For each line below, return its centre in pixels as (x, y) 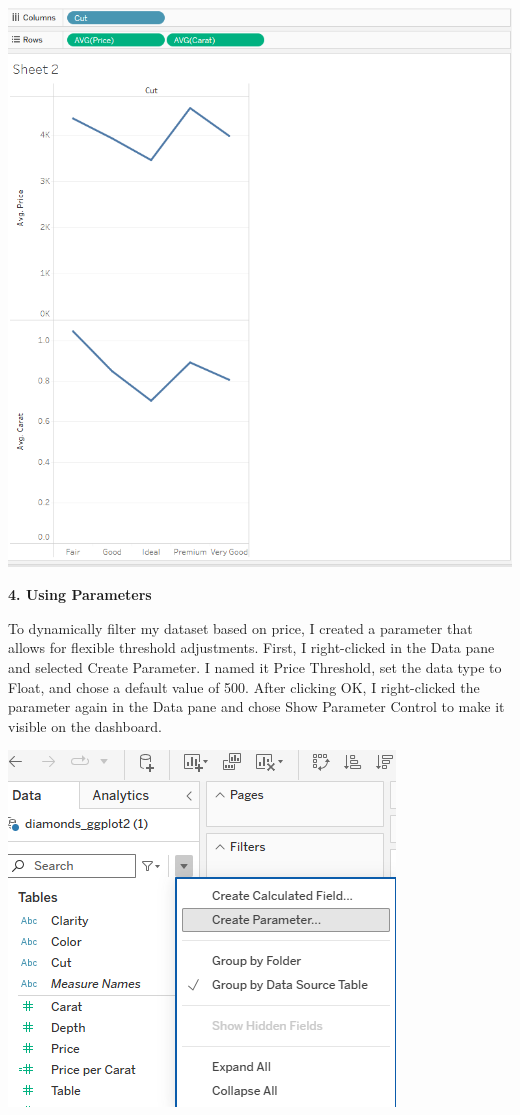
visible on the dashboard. (85, 725)
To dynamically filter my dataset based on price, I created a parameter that (240, 627)
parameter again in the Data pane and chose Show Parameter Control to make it (256, 706)
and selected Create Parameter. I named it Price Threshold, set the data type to (255, 667)
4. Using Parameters (80, 594)
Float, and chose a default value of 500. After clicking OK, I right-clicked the (244, 686)
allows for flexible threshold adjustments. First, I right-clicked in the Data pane (251, 647)
